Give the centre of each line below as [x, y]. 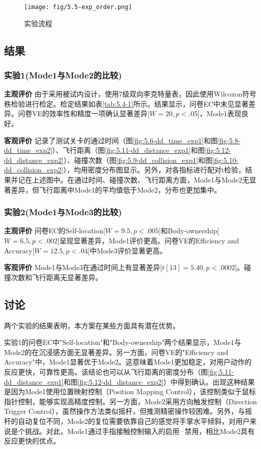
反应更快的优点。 [32, 441]
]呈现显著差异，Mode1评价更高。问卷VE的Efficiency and [148, 240]
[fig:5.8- [229, 140]
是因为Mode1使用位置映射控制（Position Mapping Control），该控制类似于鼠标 [130, 391]
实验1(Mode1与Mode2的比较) [63, 75]
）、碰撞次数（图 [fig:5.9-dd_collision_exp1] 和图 [138, 160]
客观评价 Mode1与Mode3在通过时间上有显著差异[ [83, 267]
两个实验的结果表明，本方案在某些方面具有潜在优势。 [92, 325]
